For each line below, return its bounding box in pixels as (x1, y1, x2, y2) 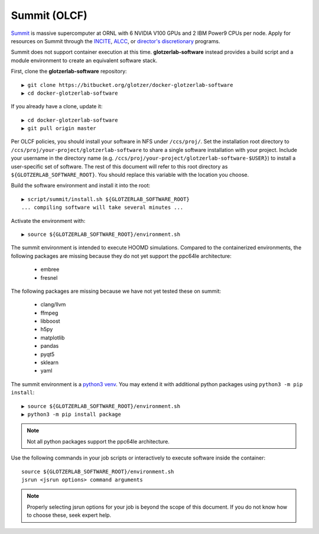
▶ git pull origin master (21, 125, 97, 132)
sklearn (40, 359, 59, 366)
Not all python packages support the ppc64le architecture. (27, 438, 170, 445)
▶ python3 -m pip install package (21, 411, 121, 418)
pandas (40, 342, 59, 349)
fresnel (40, 274, 58, 281)
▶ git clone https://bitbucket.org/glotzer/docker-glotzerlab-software (21, 82, 233, 88)
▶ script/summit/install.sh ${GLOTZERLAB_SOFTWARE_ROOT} (21, 196, 190, 202)
